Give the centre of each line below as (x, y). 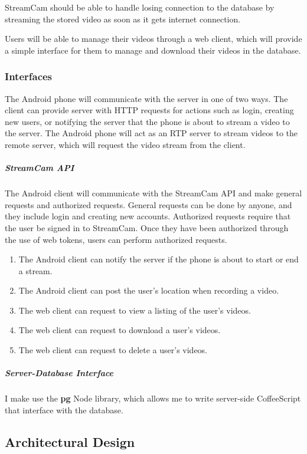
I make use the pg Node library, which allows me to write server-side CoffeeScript (153, 398)
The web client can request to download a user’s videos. (120, 330)
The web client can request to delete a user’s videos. (113, 350)
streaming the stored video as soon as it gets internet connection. (123, 19)
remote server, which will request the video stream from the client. (125, 144)
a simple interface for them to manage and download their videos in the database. (153, 50)
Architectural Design (70, 441)
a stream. (35, 270)
